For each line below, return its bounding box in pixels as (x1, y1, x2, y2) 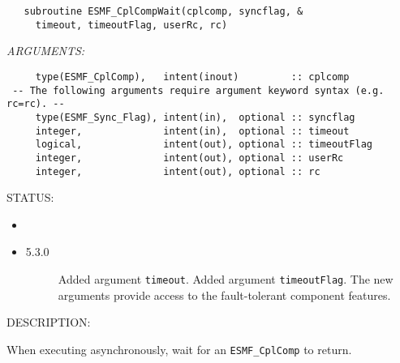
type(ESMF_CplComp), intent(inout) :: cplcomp (35, 70, 350, 83)
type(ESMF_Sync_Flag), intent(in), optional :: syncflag (35, 111, 355, 123)
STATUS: (6, 189, 54, 206)
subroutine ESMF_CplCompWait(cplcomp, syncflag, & (24, 6, 303, 17)
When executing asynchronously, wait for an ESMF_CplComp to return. (6, 340, 352, 357)
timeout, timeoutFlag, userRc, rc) (35, 19, 228, 31)
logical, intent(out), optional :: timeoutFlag (35, 139, 373, 151)
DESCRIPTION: (6, 314, 91, 331)
